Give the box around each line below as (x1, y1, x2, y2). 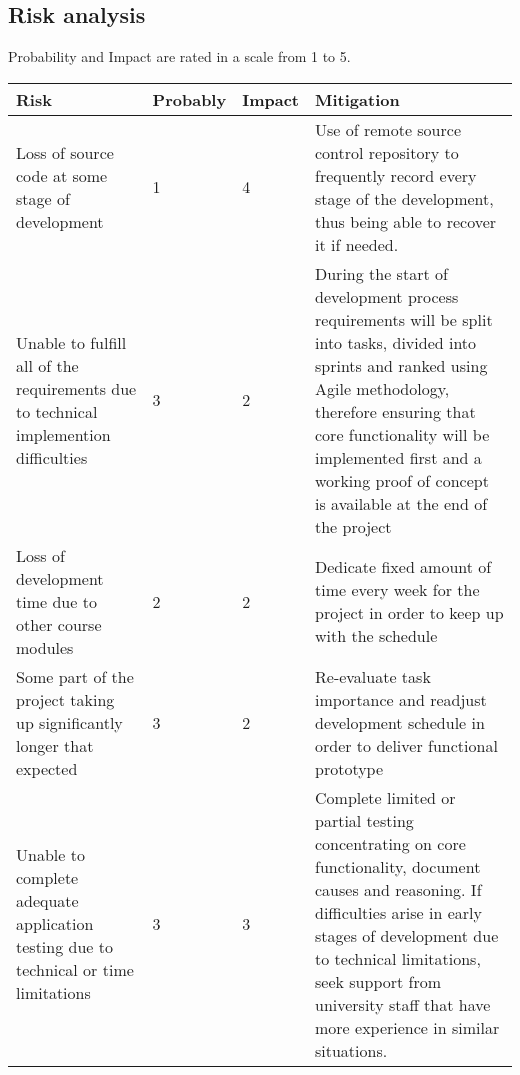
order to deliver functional (315, 733, 498, 757)
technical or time (16, 958, 134, 982)
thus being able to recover (315, 209, 497, 233)
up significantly (16, 710, 123, 734)
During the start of (315, 261, 448, 285)
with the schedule (315, 624, 438, 648)
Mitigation (315, 87, 400, 111)
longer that (16, 733, 94, 757)
